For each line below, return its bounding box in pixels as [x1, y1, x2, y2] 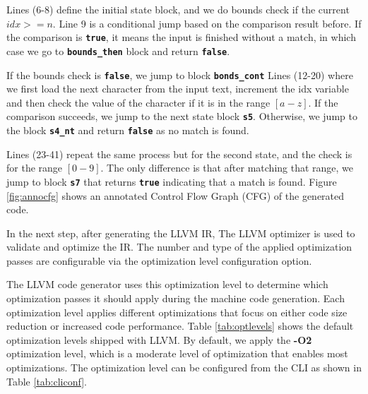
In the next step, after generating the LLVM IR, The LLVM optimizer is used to [6, 225, 355, 240]
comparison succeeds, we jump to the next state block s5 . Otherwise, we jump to [6, 109, 357, 124]
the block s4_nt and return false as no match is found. [6, 123, 249, 137]
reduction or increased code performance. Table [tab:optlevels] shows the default [6, 318, 354, 333]
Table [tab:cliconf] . [6, 374, 87, 388]
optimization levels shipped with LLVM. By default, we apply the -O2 [6, 332, 312, 347]
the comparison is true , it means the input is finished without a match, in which [6, 30, 356, 44]
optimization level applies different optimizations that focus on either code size [6, 304, 348, 319]
